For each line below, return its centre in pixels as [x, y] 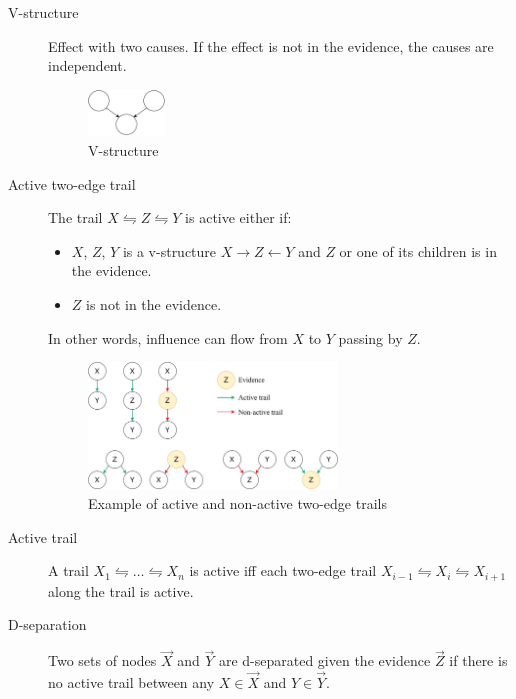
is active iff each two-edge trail [283, 570]
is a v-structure [169, 250]
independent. [87, 65]
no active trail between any [131, 682]
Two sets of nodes [102, 660]
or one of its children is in [418, 250]
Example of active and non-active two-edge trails [237, 503]
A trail [68, 570]
